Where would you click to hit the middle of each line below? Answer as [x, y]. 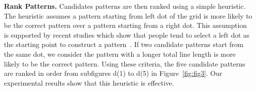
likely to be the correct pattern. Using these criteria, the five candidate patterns [125, 63]
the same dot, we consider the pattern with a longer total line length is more [120, 54]
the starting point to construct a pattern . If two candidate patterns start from [124, 44]
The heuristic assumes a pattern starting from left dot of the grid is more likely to [128, 15]
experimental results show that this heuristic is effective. [89, 82]
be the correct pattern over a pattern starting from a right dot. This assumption [126, 25]
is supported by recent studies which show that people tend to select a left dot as [127, 34]
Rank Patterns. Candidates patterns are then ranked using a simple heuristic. [125, 6]
